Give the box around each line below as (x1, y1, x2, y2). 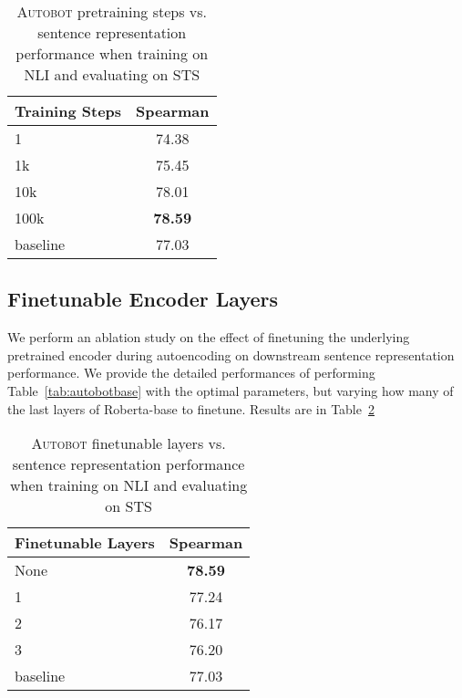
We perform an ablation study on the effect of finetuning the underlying (7, 328, 410, 347)
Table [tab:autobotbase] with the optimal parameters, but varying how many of (7, 380, 454, 400)
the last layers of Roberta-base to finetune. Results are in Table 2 (7, 399, 375, 418)
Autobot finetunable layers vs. (31, 432, 226, 454)
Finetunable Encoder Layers (7, 285, 279, 313)
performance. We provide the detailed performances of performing (7, 363, 375, 382)
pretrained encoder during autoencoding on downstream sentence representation (7, 345, 455, 364)
